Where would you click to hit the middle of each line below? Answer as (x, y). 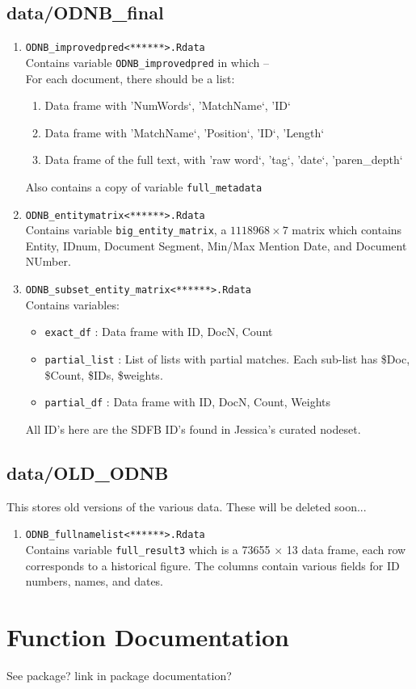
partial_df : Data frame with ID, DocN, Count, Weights (188, 402)
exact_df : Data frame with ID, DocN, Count (159, 332)
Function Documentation (148, 636)
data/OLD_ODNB (88, 472)
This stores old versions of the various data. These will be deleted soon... (187, 506)
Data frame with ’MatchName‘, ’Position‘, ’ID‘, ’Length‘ (185, 132)
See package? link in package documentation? (119, 675)
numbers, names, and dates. (95, 581)
